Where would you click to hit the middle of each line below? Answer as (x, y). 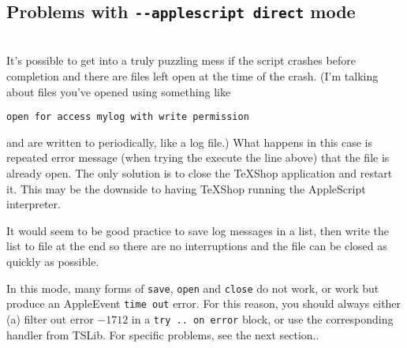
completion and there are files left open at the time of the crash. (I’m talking (192, 75)
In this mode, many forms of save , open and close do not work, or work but (193, 288)
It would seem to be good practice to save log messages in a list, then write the (198, 230)
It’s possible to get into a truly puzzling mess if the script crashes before (181, 60)
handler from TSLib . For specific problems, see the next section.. (163, 334)
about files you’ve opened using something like (119, 91)
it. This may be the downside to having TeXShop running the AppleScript (186, 188)
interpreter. (34, 204)
